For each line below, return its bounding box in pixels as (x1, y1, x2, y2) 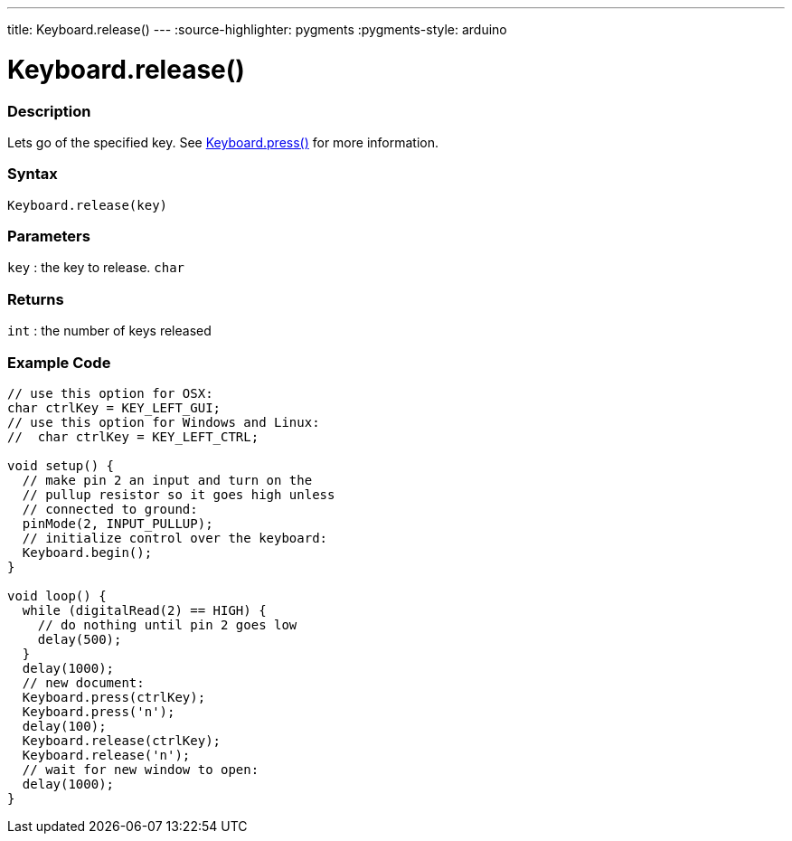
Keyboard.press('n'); (22, 704, 175, 719)
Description (7, 101, 91, 120)
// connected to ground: (22, 501, 198, 516)
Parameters (7, 227, 90, 245)
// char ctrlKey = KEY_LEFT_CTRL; (7, 429, 259, 444)
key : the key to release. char (7, 260, 184, 276)
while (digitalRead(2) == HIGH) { (22, 602, 267, 618)
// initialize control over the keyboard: (22, 530, 328, 545)
